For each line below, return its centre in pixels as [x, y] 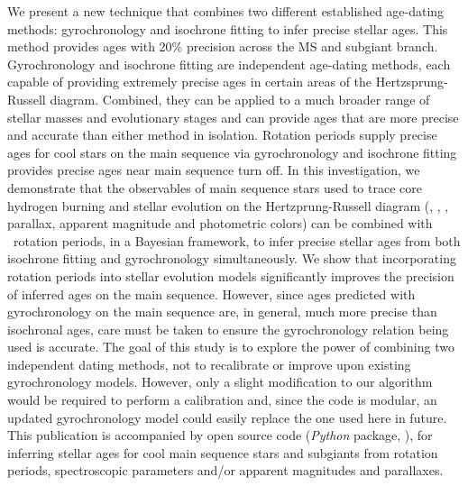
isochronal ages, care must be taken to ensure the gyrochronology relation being [228, 329]
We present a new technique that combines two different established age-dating [226, 11]
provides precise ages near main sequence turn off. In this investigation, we [214, 170]
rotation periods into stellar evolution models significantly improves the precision [231, 275]
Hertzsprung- [412, 82]
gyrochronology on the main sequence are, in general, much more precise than [222, 312]
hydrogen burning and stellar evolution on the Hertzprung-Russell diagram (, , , [228, 205]
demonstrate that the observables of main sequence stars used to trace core [215, 187]
